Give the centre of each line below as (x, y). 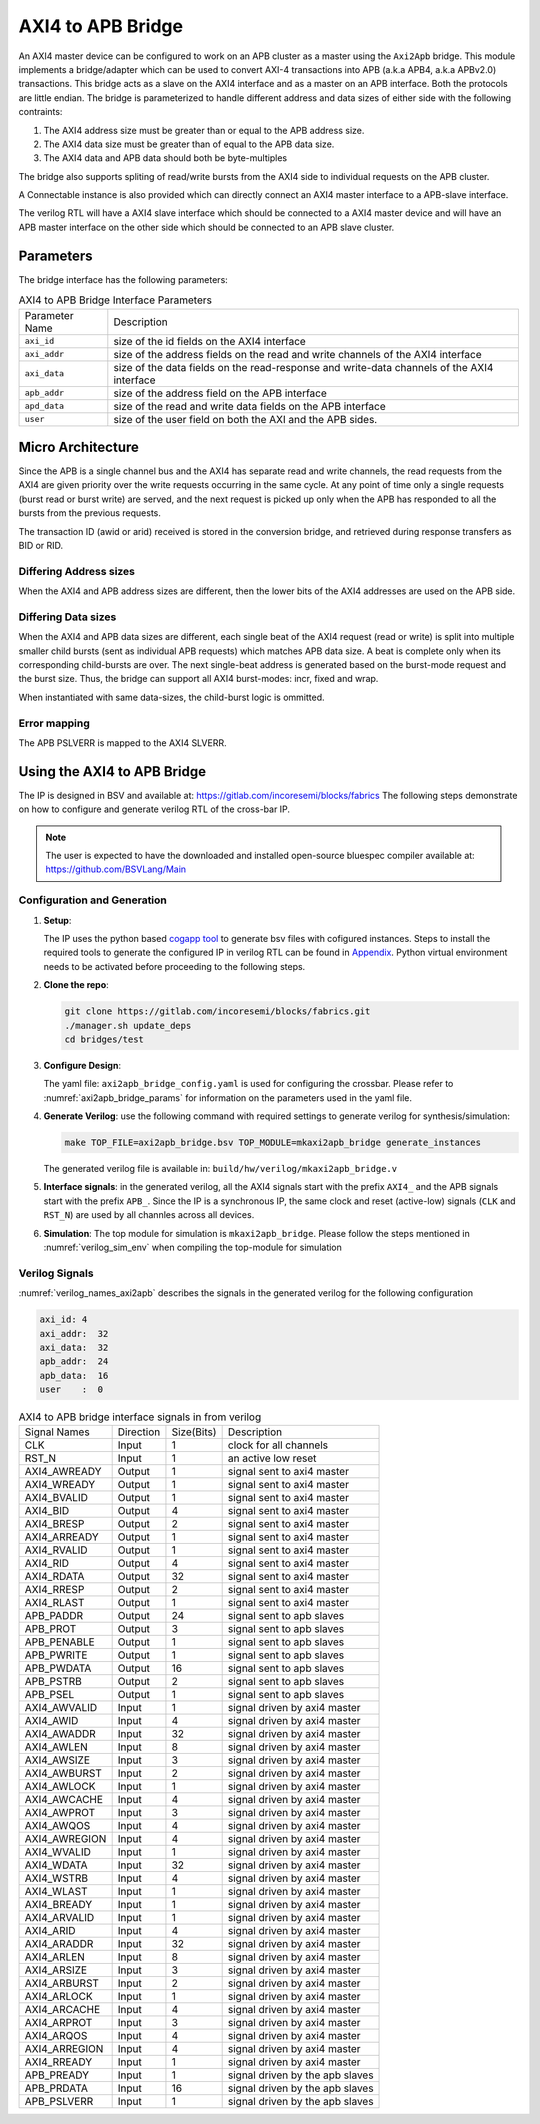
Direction (139, 1432)
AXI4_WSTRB (56, 1878)
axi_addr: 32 (74, 1333)
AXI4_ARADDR (59, 1944)
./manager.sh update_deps (128, 1025)
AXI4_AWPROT (60, 1813)
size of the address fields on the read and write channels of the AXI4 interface (297, 354)
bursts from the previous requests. (90, 513)
